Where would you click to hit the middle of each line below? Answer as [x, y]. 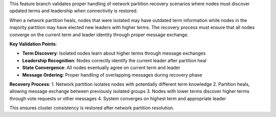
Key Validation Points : [33, 44]
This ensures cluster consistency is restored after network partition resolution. [92, 108]
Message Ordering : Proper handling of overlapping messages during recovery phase [112, 75]
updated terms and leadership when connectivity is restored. [74, 11]
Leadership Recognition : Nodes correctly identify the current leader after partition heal [114, 60]
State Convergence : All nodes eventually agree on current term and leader [101, 68]
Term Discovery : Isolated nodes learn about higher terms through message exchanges [114, 53]
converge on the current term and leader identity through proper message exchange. [99, 34]
